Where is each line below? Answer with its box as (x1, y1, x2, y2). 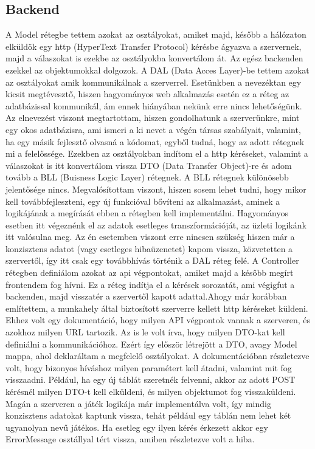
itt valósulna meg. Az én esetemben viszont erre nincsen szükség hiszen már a (5, 230, 295, 243)
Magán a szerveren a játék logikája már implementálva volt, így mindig (5, 397, 271, 410)
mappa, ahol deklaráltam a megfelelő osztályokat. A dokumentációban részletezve (5, 349, 310, 362)
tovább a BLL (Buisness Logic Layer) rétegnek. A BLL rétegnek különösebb (5, 171, 289, 183)
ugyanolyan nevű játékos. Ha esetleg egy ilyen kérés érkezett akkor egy (5, 420, 268, 433)
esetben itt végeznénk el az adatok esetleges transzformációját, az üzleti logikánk (5, 218, 306, 231)
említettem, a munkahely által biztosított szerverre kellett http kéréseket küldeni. (5, 301, 308, 314)
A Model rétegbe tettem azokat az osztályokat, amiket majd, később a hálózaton (5, 28, 306, 41)
